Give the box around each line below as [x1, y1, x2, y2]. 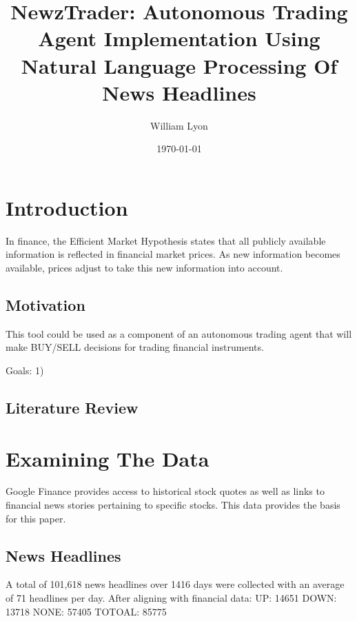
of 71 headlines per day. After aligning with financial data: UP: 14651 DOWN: [6, 591, 337, 605]
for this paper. [6, 511, 66, 525]
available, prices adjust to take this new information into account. [6, 261, 283, 274]
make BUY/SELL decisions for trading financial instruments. [6, 340, 264, 354]
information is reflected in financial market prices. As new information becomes [6, 247, 340, 261]
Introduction [6, 193, 128, 221]
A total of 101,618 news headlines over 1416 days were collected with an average [6, 577, 345, 591]
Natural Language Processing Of [21, 51, 338, 79]
